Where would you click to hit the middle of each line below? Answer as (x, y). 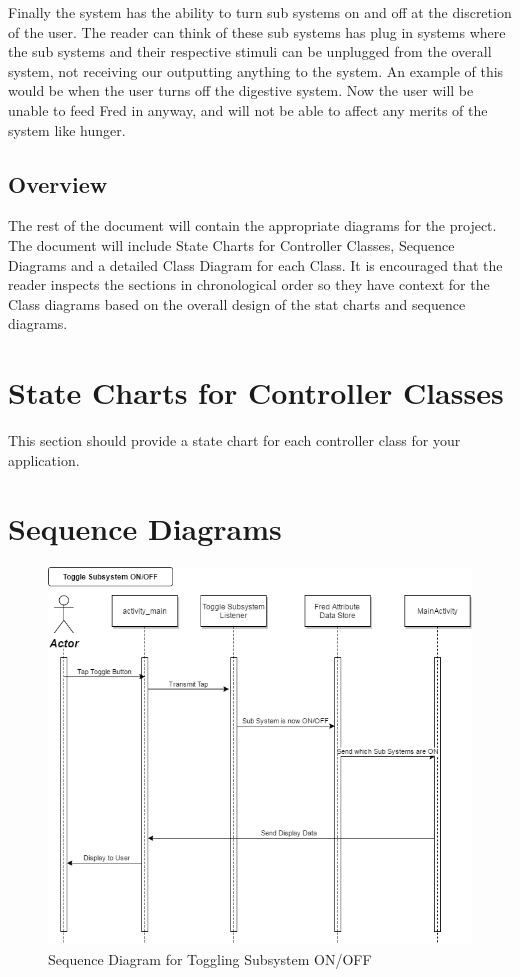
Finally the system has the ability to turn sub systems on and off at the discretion (260, 12)
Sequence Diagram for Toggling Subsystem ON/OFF (210, 958)
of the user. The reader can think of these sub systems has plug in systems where (257, 31)
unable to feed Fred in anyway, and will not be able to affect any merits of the (248, 109)
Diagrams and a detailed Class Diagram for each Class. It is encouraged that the (255, 264)
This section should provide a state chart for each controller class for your (234, 440)
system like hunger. (67, 129)
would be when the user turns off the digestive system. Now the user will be (241, 90)
